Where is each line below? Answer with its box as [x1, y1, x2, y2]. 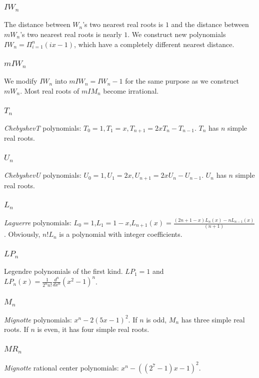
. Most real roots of [20, 86, 79, 96]
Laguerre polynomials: [4, 217, 71, 228]
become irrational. [103, 86, 159, 96]
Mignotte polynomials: [4, 314, 72, 324]
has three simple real [181, 314, 245, 324]
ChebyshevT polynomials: [4, 122, 81, 133]
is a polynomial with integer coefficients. [59, 229, 182, 239]
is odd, [146, 314, 167, 324]
